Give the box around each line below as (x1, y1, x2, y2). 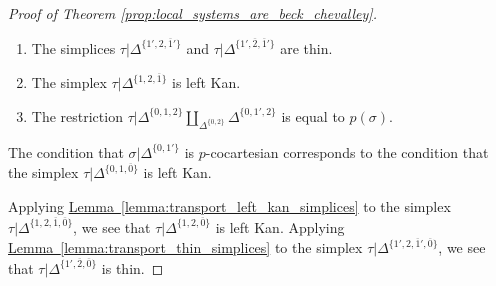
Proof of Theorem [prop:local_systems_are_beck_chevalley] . (8, 3, 377, 23)
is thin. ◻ (101, 257, 164, 278)
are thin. (280, 37, 333, 58)
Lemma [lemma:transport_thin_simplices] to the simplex (8, 237, 363, 258)
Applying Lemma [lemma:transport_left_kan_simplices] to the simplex (8, 195, 451, 216)
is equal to (281, 105, 345, 126)
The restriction (31, 105, 123, 126)
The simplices (31, 37, 116, 58)
